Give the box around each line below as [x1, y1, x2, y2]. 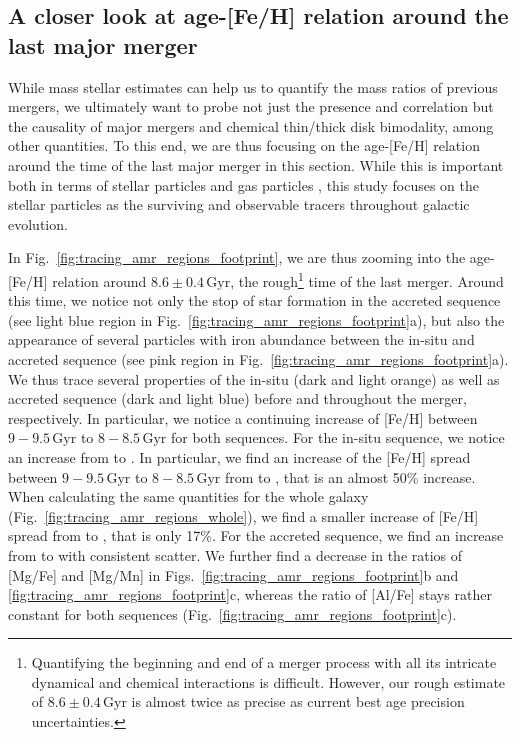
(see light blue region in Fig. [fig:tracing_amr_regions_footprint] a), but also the [8, 309, 505, 330]
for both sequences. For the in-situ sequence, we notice [170, 427, 505, 448]
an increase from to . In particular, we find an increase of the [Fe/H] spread [8, 446, 471, 467]
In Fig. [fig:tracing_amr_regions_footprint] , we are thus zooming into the [8, 247, 466, 268]
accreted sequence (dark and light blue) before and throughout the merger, [8, 388, 467, 409]
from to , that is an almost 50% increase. [225, 466, 476, 487]
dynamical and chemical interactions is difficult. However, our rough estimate [31, 671, 506, 692]
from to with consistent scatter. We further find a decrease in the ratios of [8, 544, 463, 565]
